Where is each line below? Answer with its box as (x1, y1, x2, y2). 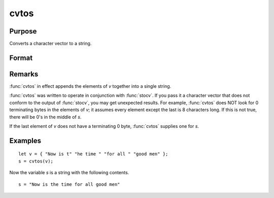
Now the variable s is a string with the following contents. (9, 170, 129, 176)
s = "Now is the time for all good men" (18, 181, 120, 187)
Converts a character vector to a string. (9, 41, 92, 47)
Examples (9, 136, 42, 145)
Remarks (9, 70, 39, 78)
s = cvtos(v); (18, 158, 53, 164)
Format (9, 53, 33, 62)
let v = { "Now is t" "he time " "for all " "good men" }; (18, 151, 168, 157)
